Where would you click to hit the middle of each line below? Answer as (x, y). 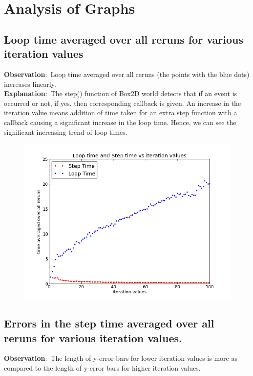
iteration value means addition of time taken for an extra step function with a (121, 113)
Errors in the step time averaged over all (109, 323)
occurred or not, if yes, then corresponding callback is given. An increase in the (123, 103)
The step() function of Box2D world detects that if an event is (144, 93)
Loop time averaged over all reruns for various (124, 39)
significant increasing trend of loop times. (66, 132)
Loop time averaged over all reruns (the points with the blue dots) (150, 74)
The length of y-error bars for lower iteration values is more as (144, 358)
